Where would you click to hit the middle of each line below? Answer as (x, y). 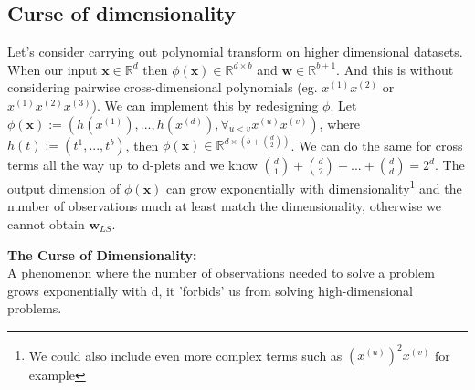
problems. (35, 308)
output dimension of (64, 188)
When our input (53, 69)
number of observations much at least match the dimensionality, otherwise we (224, 206)
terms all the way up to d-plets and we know (132, 165)
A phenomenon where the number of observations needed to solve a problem (221, 273)
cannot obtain (46, 223)
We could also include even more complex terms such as (185, 355)
